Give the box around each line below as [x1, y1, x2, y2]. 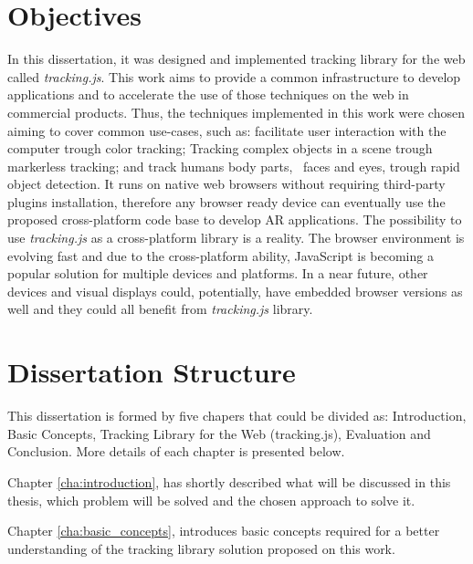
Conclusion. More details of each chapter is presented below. [7, 442, 345, 461]
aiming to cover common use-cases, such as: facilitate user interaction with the [7, 120, 447, 140]
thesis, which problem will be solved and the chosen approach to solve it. [7, 490, 415, 509]
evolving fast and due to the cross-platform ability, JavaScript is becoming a [7, 245, 434, 265]
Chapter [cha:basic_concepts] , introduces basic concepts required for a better [7, 521, 440, 540]
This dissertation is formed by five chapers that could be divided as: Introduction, [7, 406, 467, 425]
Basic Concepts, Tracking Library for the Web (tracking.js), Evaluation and [7, 423, 431, 443]
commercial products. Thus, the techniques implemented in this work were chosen [7, 102, 465, 121]
